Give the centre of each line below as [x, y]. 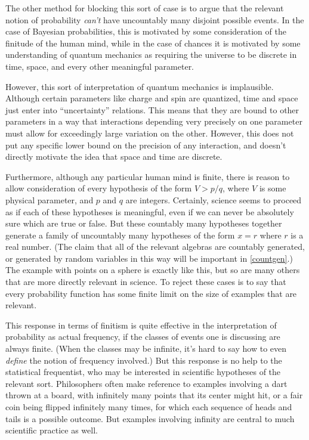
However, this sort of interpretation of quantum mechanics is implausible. [140, 86]
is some [273, 188]
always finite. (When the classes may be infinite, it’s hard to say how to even [146, 348]
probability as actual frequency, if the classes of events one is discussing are [143, 337]
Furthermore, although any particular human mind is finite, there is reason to [148, 176]
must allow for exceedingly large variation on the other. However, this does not [150, 133]
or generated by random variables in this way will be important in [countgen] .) [149, 258]
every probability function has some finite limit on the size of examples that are [151, 293]
